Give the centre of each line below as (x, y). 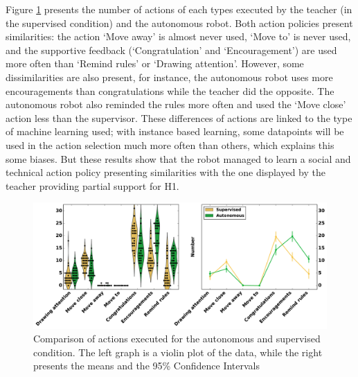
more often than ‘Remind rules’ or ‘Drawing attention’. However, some (155, 63)
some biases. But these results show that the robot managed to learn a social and (178, 158)
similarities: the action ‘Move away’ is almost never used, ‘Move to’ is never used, (178, 36)
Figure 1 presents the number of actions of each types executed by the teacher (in (179, 9)
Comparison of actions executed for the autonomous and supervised (177, 339)
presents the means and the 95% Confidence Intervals (147, 366)
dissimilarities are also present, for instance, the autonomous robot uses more (169, 77)
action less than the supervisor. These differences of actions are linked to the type (179, 117)
